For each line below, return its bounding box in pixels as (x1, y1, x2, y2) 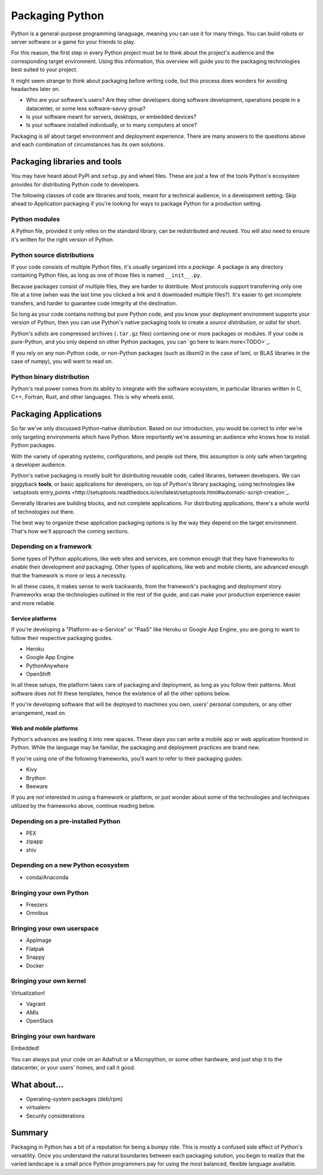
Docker (26, 962, 44, 969)
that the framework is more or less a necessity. (11, 572, 127, 579)
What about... (11, 1079, 64, 1090)
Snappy (26, 953, 45, 961)
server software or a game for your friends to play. (11, 38, 136, 45)
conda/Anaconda (26, 874, 69, 881)
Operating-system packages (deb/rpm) (26, 1095, 123, 1102)
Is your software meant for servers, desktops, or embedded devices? (26, 113, 197, 120)
